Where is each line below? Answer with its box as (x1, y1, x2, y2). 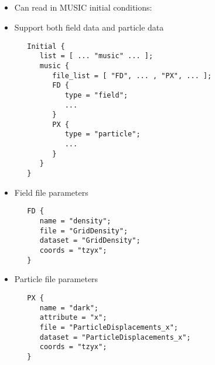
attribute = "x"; (39, 313, 107, 322)
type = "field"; (64, 91, 128, 99)
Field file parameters (14, 186, 88, 198)
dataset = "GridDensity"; (39, 236, 141, 245)
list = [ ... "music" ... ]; (39, 52, 153, 61)
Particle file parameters (14, 273, 98, 285)
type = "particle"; (64, 130, 141, 139)
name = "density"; (39, 217, 111, 226)
